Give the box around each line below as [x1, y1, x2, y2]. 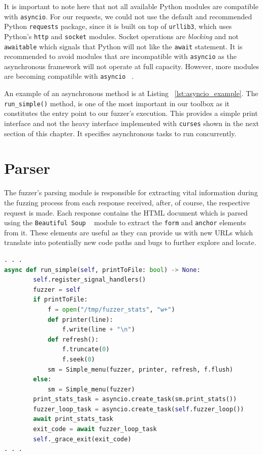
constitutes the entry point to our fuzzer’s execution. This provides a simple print [4, 108, 258, 118]
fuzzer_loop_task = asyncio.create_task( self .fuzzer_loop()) [33, 405, 244, 413]
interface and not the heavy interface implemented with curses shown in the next [4, 117, 259, 128]
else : [33, 376, 52, 383]
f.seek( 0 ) [62, 355, 95, 363]
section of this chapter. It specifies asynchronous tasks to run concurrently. [4, 128, 237, 138]
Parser [4, 158, 50, 178]
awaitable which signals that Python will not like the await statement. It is [4, 41, 243, 51]
